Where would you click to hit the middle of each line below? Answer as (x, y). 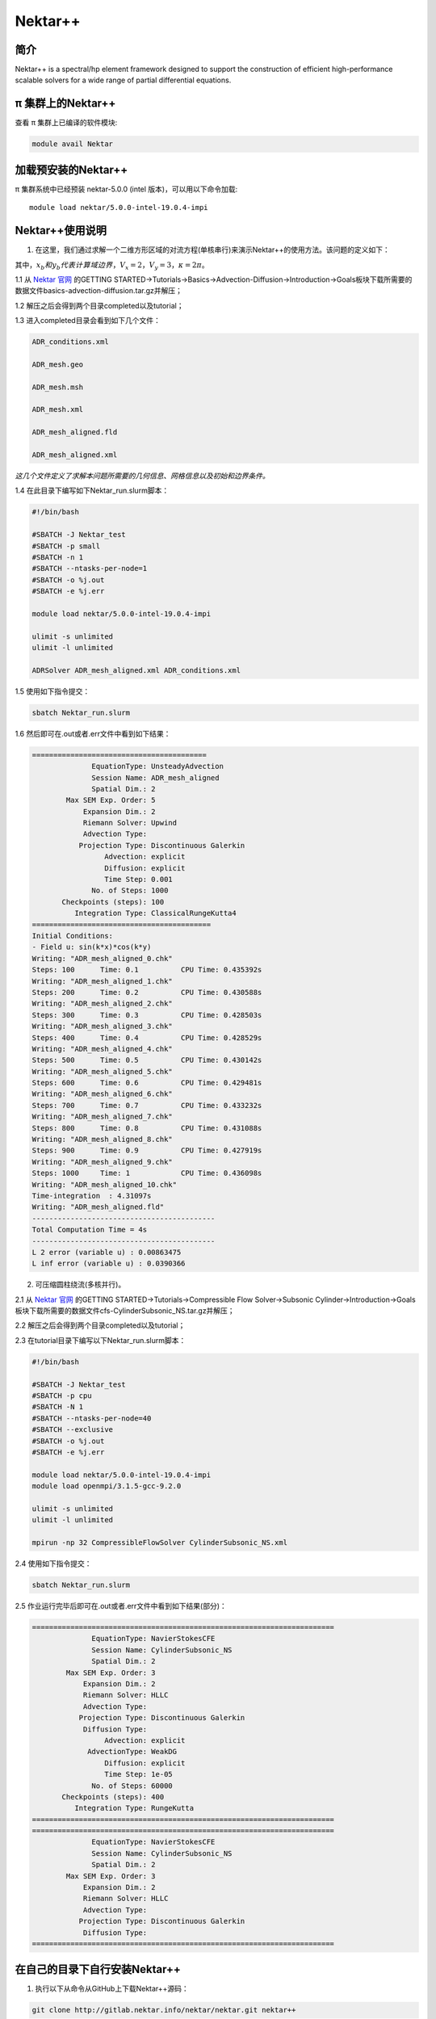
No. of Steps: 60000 (132, 1786)
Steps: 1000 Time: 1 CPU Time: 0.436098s (147, 1173)
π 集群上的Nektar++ (65, 104)
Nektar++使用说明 (61, 231)
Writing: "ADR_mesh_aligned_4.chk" (102, 1049)
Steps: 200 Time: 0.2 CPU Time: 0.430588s (147, 992)
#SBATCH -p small (66, 546)
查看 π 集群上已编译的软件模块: (66, 123)
